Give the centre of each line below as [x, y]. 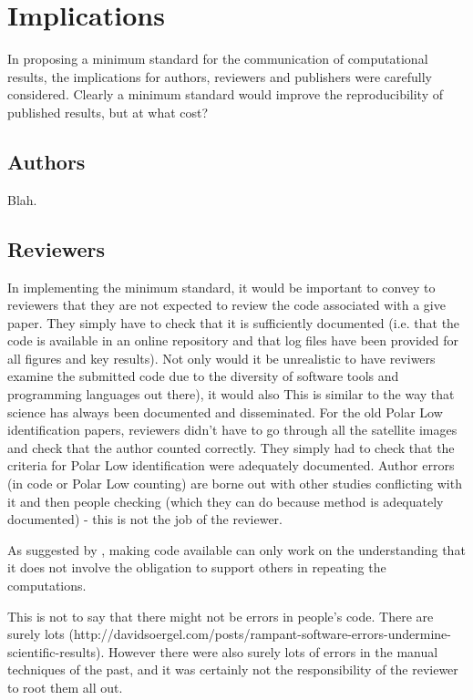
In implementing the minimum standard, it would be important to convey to [221, 287]
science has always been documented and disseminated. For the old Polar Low [225, 412]
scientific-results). [56, 651]
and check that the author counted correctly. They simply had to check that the [231, 447]
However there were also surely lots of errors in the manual [273, 651]
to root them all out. [65, 687]
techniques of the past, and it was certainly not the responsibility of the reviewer [233, 669]
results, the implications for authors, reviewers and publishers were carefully [220, 76]
